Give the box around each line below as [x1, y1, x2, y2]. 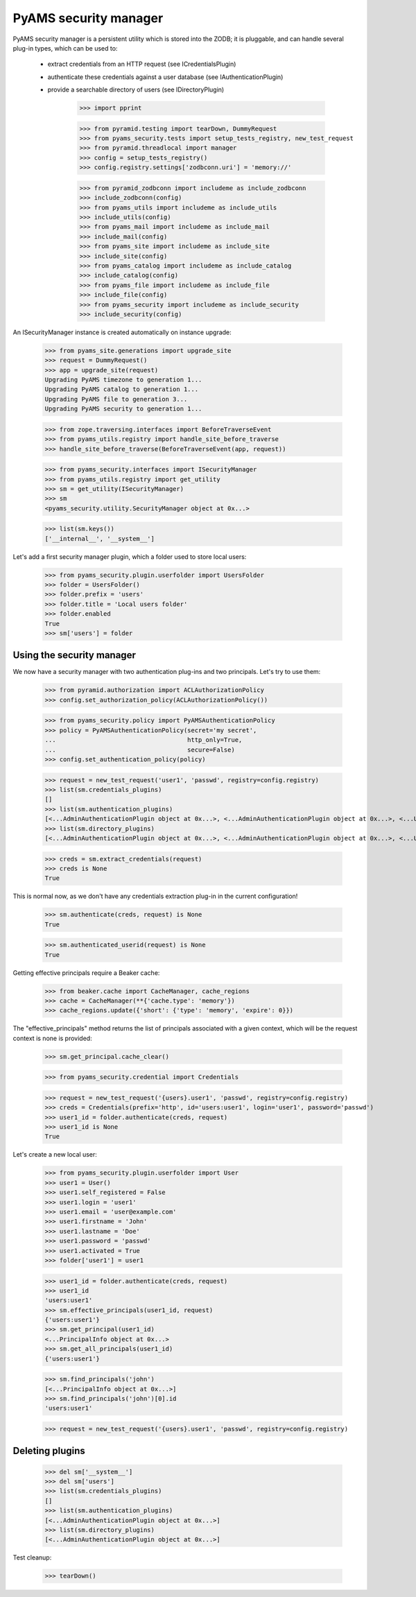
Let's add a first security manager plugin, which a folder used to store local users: [12, 552, 247, 561]
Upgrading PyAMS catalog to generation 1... [44, 386, 199, 393]
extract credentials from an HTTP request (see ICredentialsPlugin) [47, 60, 236, 69]
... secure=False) [44, 745, 235, 754]
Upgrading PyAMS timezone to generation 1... [44, 376, 202, 384]
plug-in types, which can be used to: [12, 44, 118, 52]
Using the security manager [12, 649, 137, 662]
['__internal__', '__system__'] [44, 535, 155, 542]
